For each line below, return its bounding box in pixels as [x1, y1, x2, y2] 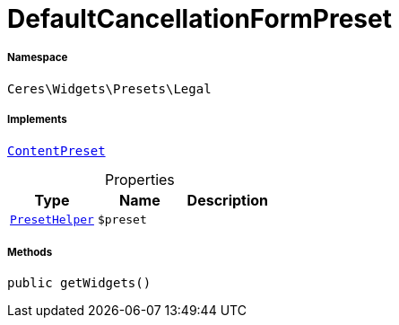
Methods [7, 245, 53, 259]
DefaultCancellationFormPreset [7, 4, 392, 34]
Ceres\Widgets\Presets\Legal [7, 81, 212, 96]
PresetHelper [10, 212, 94, 226]
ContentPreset [7, 143, 106, 158]
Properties [104, 170, 175, 189]
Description [186, 190, 269, 209]
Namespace [7, 51, 68, 65]
